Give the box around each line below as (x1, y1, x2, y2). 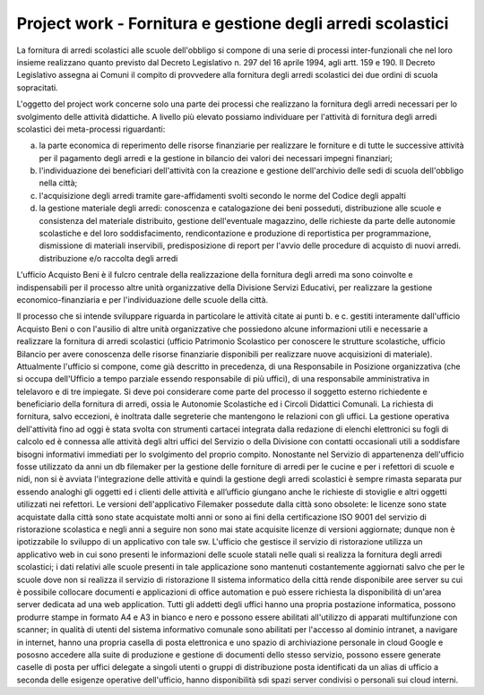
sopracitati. (16, 82, 58, 93)
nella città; (39, 177, 78, 188)
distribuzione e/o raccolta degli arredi (39, 253, 178, 263)
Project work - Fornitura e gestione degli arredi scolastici (16, 13, 449, 33)
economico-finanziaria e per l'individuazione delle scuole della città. (16, 294, 269, 305)
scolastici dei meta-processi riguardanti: (16, 124, 166, 134)
